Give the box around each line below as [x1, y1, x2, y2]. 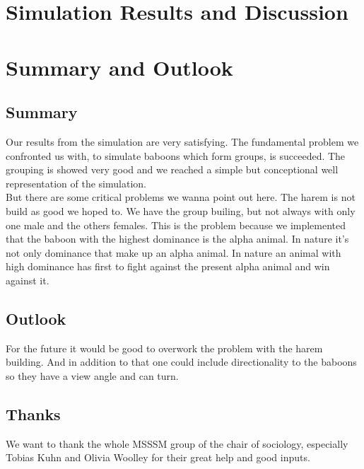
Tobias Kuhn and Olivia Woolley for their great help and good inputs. [6, 450, 310, 465]
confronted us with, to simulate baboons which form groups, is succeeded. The [6, 148, 346, 163]
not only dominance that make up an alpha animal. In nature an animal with [6, 245, 341, 260]
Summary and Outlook [6, 52, 233, 81]
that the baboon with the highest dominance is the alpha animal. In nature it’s [6, 231, 349, 246]
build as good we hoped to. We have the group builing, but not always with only [6, 203, 356, 218]
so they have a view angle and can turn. [6, 368, 179, 383]
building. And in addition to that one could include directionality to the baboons [6, 354, 357, 369]
